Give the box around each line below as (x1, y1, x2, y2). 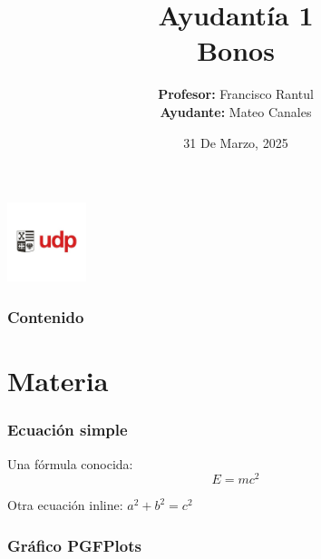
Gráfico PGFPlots (7, 534, 141, 556)
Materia (7, 362, 109, 399)
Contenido (7, 305, 84, 328)
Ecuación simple (7, 418, 128, 441)
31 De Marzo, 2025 (183, 132, 288, 152)
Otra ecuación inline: (7, 495, 123, 515)
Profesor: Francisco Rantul (158, 84, 314, 103)
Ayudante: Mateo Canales (160, 102, 312, 121)
